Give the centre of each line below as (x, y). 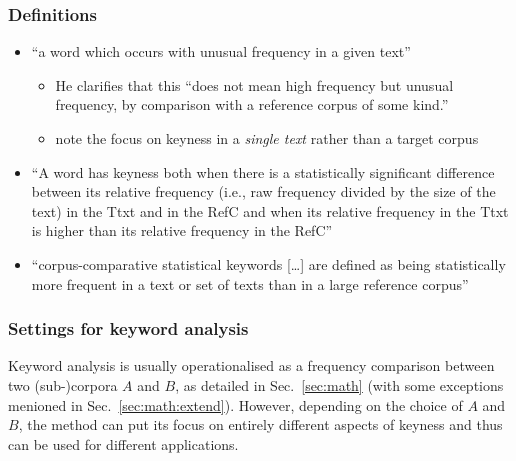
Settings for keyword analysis (128, 328)
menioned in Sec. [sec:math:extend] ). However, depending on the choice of (235, 404)
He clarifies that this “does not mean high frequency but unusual (254, 84)
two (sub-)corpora (63, 384)
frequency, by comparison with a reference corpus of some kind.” (252, 104)
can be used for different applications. (123, 443)
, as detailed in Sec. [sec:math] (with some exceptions (339, 384)
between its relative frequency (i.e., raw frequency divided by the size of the (263, 191)
